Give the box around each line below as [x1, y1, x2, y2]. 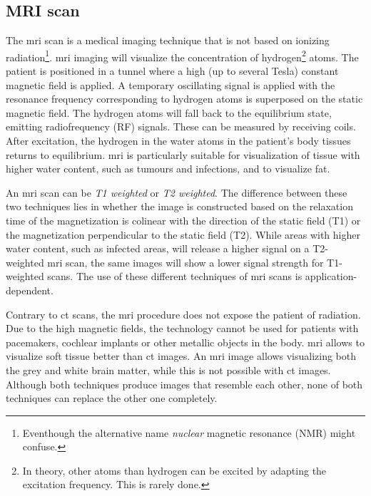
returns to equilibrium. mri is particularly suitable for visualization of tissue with [6, 147, 360, 162]
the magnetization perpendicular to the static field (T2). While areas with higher [6, 227, 360, 242]
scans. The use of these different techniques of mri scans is [47, 269, 303, 284]
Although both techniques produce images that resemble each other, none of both [6, 376, 363, 391]
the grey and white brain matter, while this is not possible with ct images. [6, 362, 331, 377]
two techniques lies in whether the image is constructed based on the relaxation [6, 199, 353, 214]
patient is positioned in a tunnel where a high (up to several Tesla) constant [6, 63, 339, 78]
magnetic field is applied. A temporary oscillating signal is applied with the [6, 77, 335, 92]
